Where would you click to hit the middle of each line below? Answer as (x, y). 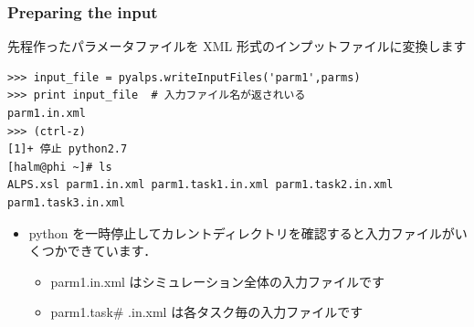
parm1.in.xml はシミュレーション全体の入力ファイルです (218, 281)
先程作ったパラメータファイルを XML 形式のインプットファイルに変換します (237, 46)
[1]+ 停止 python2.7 (68, 149)
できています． (112, 251)
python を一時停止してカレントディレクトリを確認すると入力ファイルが (242, 232)
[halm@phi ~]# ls (60, 167)
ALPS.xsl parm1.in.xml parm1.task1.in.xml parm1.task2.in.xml (200, 185)
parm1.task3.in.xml (66, 202)
